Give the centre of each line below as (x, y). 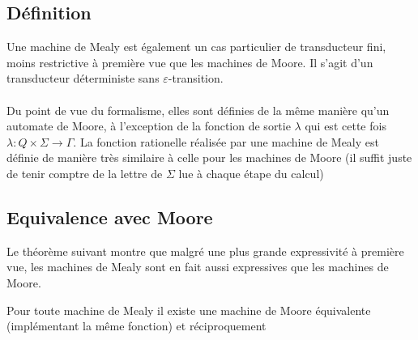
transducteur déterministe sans (83, 78)
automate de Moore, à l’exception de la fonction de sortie (149, 126)
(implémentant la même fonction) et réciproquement (136, 326)
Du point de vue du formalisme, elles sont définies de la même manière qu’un (198, 110)
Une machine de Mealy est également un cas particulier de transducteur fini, (196, 47)
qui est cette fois (345, 126)
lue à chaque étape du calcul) (251, 173)
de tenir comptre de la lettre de (85, 173)
